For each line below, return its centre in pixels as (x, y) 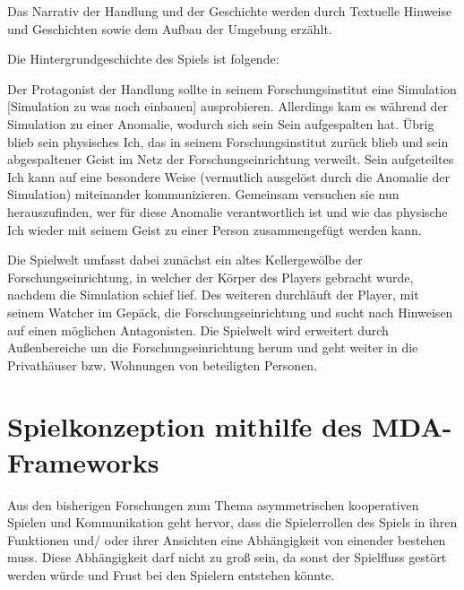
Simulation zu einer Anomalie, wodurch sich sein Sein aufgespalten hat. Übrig (221, 123)
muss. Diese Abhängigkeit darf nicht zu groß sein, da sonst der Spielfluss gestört (227, 557)
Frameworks (83, 461)
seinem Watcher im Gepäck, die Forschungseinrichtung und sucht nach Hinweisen (230, 312)
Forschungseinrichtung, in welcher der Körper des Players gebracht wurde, (211, 277)
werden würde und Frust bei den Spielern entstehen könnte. (171, 574)
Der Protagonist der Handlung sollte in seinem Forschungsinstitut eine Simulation (232, 88)
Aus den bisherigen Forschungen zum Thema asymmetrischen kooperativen (213, 504)
